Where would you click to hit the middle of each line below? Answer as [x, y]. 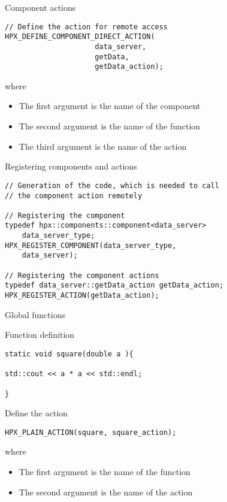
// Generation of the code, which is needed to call [112, 185]
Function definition [40, 335]
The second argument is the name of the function [110, 126]
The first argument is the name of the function [105, 472]
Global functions [35, 314]
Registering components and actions [71, 166]
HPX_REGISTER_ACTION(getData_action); [82, 296]
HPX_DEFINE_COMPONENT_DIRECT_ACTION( [80, 37]
